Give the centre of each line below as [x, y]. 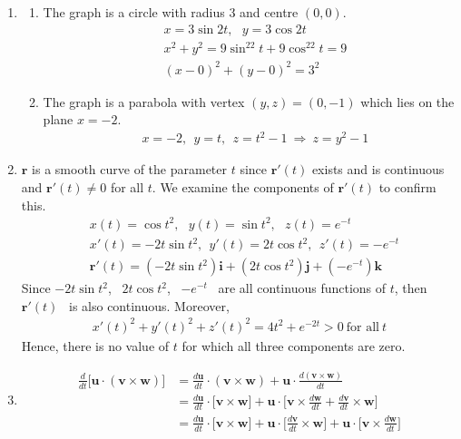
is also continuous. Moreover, [149, 305]
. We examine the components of [243, 187]
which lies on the [407, 101]
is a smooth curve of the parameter [130, 169]
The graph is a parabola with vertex [144, 101]
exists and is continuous [378, 169]
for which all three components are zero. [294, 346]
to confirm [407, 187]
